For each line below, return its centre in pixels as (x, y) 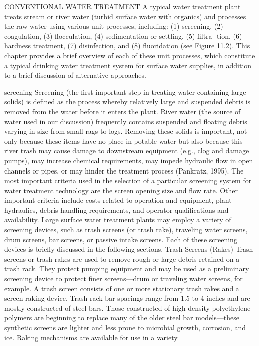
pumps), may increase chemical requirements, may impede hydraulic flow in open (129, 160)
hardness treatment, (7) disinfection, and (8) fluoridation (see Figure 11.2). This (127, 45)
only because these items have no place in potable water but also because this (123, 141)
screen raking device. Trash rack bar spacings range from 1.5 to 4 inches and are (127, 298)
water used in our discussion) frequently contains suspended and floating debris (126, 121)
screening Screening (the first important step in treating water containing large (125, 92)
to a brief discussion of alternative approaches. (75, 75)
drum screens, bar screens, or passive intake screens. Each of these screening (121, 239)
